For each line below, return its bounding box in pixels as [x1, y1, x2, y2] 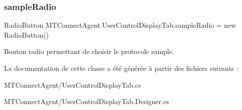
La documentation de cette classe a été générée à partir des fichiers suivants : [4, 63, 239, 73]
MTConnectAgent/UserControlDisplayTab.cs [4, 79, 141, 90]
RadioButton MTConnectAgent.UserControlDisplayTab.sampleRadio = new [4, 20, 236, 30]
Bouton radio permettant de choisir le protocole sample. [4, 46, 175, 56]
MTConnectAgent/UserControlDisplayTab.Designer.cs [4, 96, 169, 107]
